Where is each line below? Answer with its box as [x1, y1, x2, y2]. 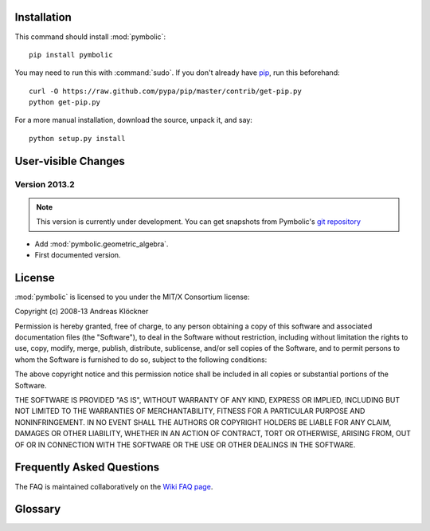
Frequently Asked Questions [14, 461, 160, 474]
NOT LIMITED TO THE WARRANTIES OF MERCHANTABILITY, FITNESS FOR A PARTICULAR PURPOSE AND [14, 407, 365, 416]
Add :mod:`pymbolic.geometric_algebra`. [34, 239, 169, 249]
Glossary [14, 502, 61, 516]
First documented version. [34, 250, 121, 259]
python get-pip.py [29, 98, 101, 107]
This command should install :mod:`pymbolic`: [14, 32, 166, 41]
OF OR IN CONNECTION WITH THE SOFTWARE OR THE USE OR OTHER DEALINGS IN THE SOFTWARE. [14, 439, 356, 450]
